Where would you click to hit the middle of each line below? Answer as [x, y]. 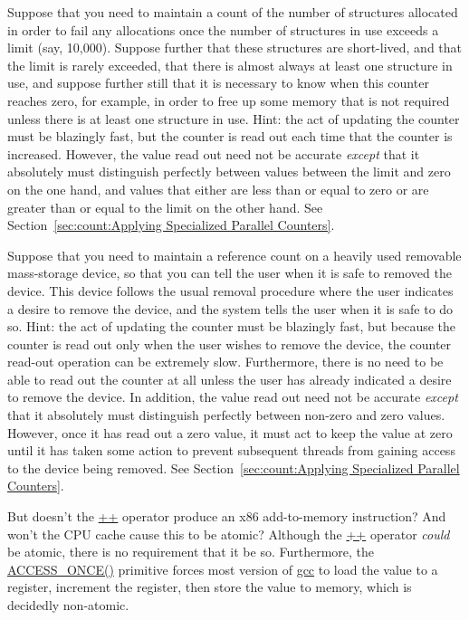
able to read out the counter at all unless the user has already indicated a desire [230, 379]
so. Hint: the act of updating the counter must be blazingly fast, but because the [232, 326]
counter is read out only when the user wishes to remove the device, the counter [230, 343]
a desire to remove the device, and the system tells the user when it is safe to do [230, 308]
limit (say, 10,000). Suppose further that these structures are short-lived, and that [235, 48]
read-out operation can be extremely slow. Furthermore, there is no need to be [225, 362]
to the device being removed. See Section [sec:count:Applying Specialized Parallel [234, 467]
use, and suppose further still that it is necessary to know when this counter [218, 83]
